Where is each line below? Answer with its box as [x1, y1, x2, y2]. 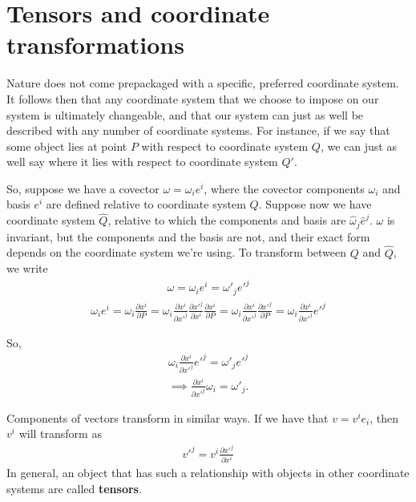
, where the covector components [204, 180, 365, 196]
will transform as [18, 425, 102, 442]
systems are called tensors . [6, 480, 142, 496]
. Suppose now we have [258, 196, 372, 213]
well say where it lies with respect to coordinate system [6, 153, 278, 170]
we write [6, 260, 48, 277]
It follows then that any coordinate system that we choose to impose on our [6, 90, 379, 107]
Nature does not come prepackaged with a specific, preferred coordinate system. [6, 75, 399, 91]
